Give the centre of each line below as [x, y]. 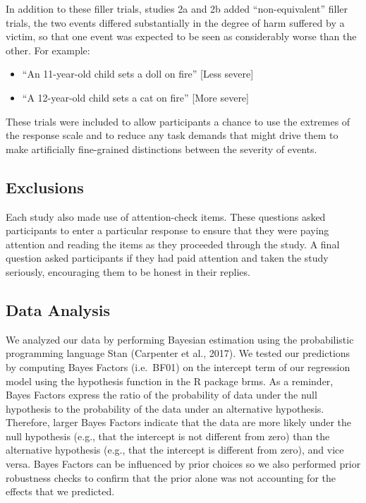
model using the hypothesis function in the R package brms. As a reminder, [170, 381]
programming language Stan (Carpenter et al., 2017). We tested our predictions [178, 353]
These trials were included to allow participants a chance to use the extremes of [178, 121]
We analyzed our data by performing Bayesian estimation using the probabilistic [180, 339]
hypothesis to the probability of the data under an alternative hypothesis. [165, 408]
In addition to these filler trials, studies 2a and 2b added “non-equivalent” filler [177, 8]
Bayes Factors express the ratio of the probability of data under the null [161, 395]
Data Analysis [58, 309]
